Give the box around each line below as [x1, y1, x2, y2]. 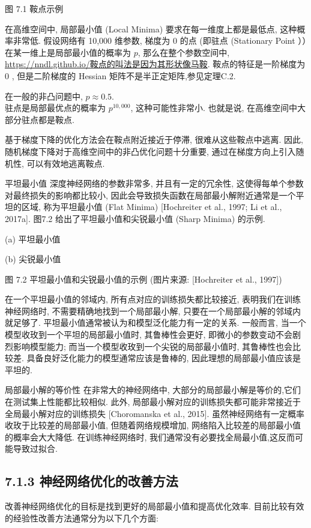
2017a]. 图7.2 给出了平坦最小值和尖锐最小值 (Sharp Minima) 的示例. [5, 212, 265, 224]
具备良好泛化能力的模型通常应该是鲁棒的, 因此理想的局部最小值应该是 [26, 352, 301, 364]
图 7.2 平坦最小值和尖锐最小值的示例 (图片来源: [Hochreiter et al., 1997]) [5, 272, 282, 285]
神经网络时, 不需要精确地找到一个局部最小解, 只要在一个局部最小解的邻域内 [5, 304, 301, 317]
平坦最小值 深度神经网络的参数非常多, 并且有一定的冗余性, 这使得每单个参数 [5, 177, 304, 190]
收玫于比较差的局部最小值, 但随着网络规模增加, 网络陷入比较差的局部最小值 [5, 419, 301, 431]
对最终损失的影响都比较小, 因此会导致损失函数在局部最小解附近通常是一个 [5, 188, 296, 201]
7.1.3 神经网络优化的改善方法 [5, 472, 178, 490]
